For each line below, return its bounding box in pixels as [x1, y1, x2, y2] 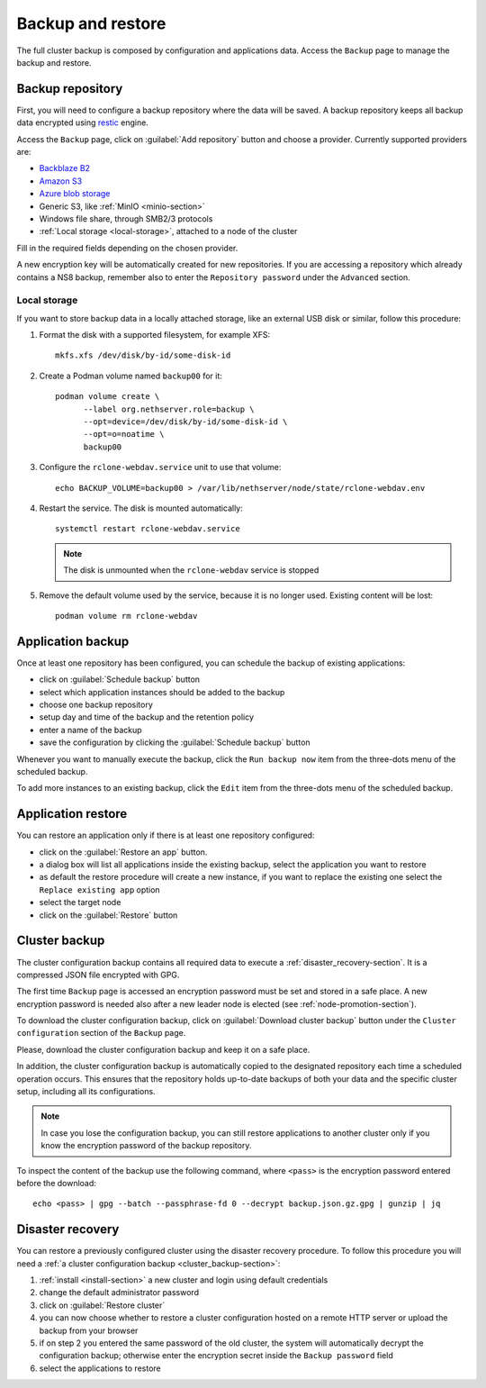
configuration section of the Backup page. [16, 1028, 186, 1039]
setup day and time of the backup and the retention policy [39, 712, 255, 722]
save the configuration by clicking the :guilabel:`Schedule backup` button [39, 737, 310, 748]
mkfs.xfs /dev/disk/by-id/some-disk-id [55, 350, 231, 360]
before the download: [16, 1177, 96, 1188]
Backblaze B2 [39, 163, 90, 174]
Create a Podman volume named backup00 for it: [39, 370, 222, 381]
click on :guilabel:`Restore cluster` [39, 1300, 166, 1311]
